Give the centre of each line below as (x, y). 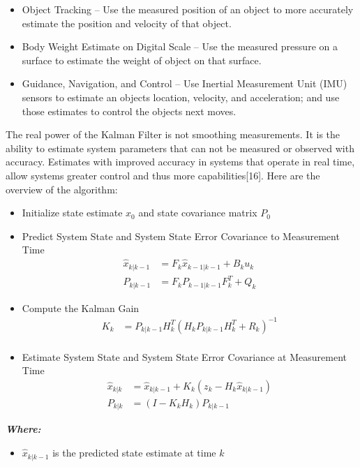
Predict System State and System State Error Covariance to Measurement (181, 236)
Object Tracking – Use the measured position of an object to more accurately (188, 9)
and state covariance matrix (198, 213)
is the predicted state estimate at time (134, 453)
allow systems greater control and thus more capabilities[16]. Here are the (163, 175)
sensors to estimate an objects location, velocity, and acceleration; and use (181, 97)
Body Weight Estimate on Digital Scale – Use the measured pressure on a (180, 46)
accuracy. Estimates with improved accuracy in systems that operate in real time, (180, 162)
